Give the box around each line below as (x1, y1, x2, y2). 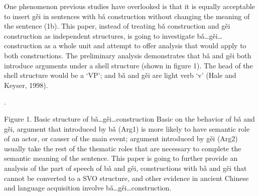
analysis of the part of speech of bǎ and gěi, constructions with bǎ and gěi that (4, 162, 247, 173)
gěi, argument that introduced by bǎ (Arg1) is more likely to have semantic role (4, 123, 250, 134)
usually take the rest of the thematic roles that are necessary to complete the (4, 143, 241, 153)
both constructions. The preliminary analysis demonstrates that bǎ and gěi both (4, 50, 251, 60)
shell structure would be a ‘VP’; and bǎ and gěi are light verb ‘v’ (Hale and (4, 70, 236, 80)
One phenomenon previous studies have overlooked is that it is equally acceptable (4, 1, 255, 11)
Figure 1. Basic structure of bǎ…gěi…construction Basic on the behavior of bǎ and (4, 113, 255, 124)
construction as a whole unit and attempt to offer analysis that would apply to (4, 40, 246, 51)
